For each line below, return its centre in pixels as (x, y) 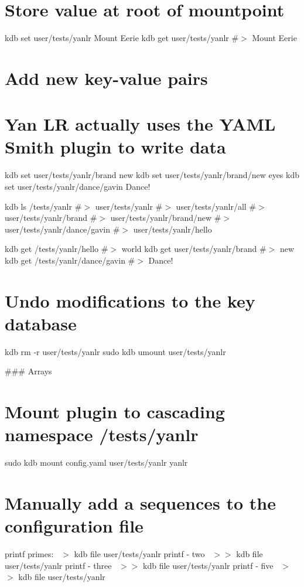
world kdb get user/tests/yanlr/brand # (194, 249)
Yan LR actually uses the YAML (140, 124)
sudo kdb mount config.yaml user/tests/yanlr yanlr (96, 463)
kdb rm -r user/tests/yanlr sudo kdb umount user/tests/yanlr (115, 351)
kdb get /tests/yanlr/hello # (57, 249)
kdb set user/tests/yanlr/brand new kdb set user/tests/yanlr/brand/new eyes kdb (152, 175)
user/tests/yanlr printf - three (58, 565)
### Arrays (28, 371)
